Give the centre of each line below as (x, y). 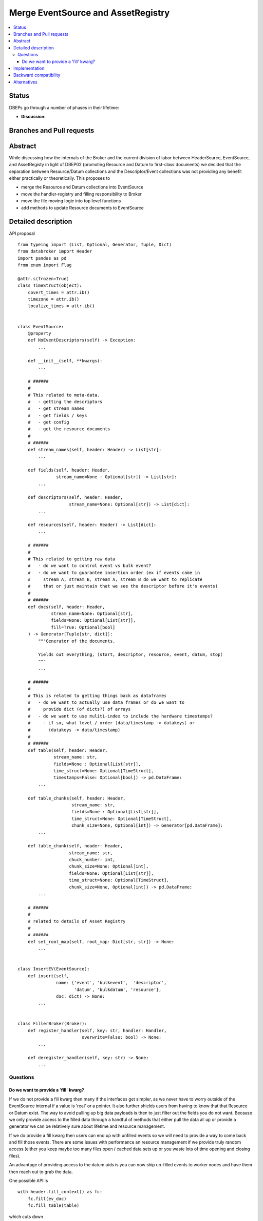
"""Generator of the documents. (77, 641)
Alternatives (25, 82)
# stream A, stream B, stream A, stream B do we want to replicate (115, 579)
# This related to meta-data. (64, 395)
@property (39, 333)
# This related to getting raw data (71, 559)
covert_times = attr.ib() (59, 292)
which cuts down (26, 1217)
